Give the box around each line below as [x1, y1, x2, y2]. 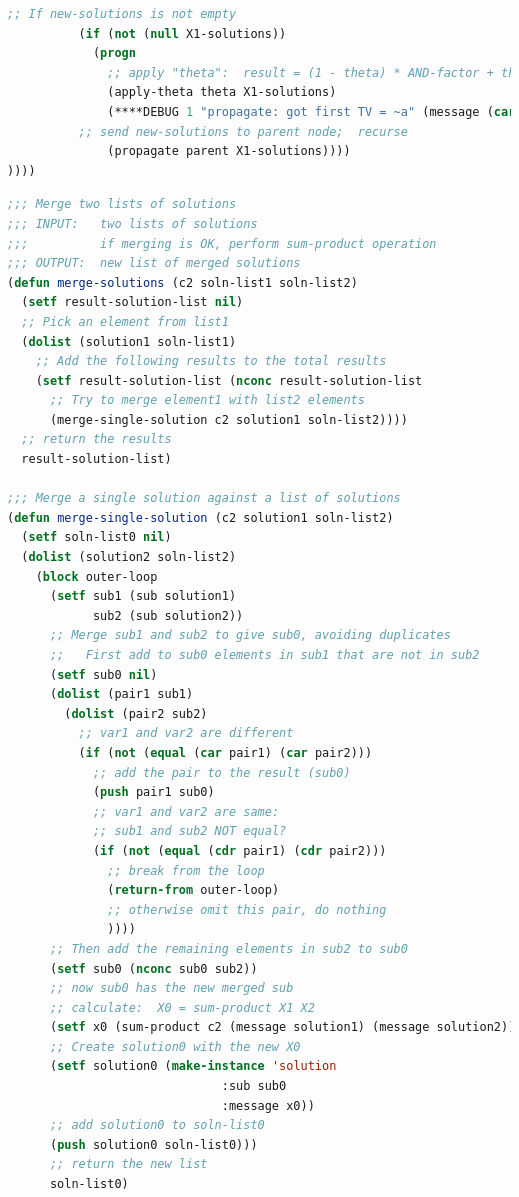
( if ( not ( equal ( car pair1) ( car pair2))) [78, 745, 373, 760]
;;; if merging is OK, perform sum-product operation [7, 236, 437, 251]
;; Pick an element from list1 [21, 314, 229, 329]
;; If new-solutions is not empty [7, 7, 237, 21]
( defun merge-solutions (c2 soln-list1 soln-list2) [7, 275, 358, 290]
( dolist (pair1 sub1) [49, 687, 194, 702]
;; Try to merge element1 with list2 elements [49, 393, 365, 408]
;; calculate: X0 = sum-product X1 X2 [49, 1000, 315, 1015]
